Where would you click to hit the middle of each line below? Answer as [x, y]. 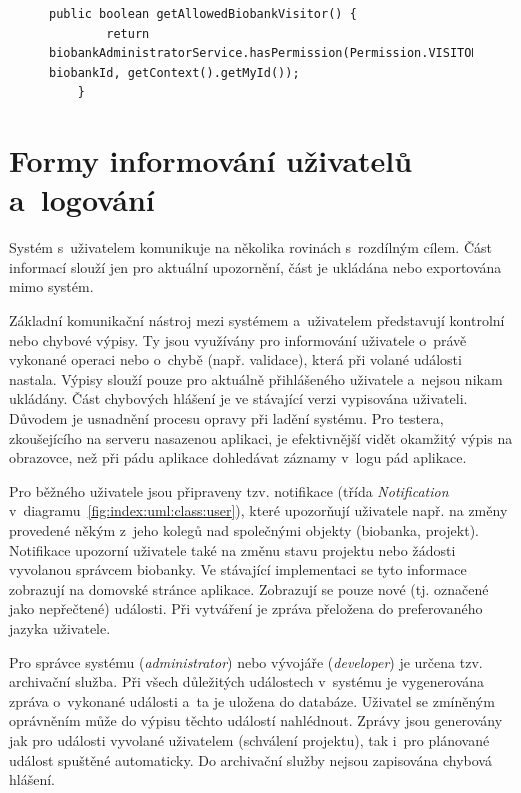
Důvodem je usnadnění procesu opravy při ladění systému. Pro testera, [226, 418]
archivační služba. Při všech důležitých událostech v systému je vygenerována [247, 681]
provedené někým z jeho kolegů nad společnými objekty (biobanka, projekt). [244, 530]
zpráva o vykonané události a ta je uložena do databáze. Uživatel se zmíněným [252, 700]
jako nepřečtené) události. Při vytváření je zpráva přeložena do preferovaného [246, 608]
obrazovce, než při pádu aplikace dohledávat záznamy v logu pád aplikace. [238, 457]
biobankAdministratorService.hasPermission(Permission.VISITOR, [267, 53]
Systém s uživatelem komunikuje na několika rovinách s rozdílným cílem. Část [250, 247]
